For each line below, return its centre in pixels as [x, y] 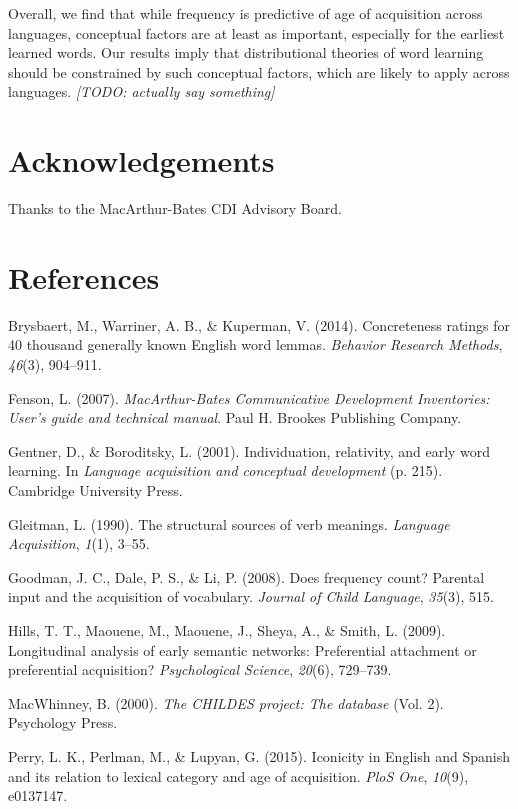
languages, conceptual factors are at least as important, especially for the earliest [256, 32]
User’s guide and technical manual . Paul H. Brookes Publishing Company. [235, 417]
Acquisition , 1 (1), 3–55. [79, 543]
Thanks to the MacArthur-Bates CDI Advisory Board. [175, 208]
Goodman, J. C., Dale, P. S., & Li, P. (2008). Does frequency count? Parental [246, 576]
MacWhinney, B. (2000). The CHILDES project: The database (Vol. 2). [226, 702]
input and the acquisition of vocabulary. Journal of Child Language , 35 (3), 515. [251, 596]
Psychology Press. [63, 722]
